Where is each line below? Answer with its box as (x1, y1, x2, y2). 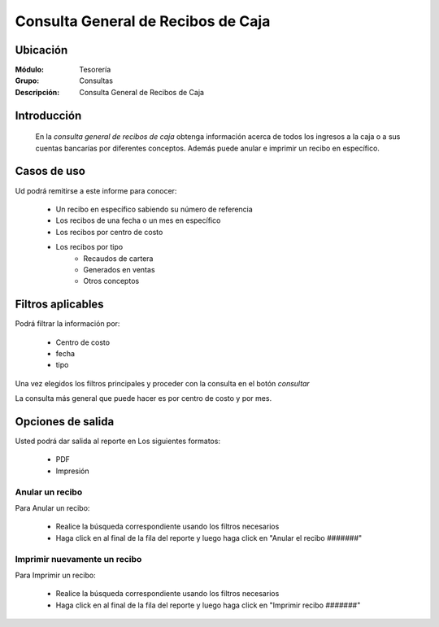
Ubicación (15, 43, 68, 57)
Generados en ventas (83, 264, 155, 274)
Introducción (15, 108, 82, 122)
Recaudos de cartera (83, 253, 154, 263)
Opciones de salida (15, 415, 115, 429)
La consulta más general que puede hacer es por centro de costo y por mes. (15, 394, 272, 403)
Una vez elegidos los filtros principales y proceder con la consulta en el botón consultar (15, 378, 311, 388)
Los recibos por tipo (55, 242, 124, 252)
